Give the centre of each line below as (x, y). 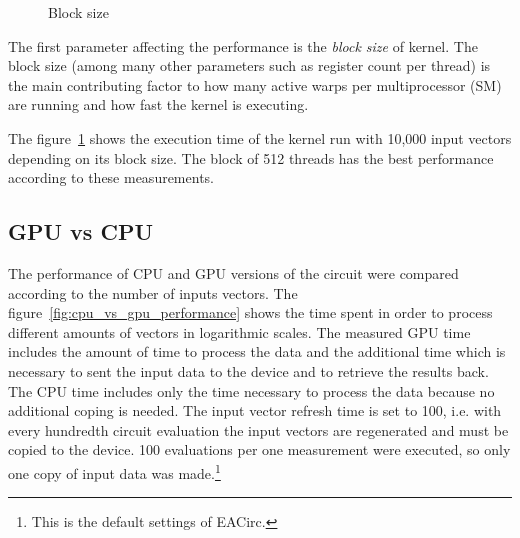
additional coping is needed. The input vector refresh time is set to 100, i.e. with (255, 410)
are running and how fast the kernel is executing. (158, 104)
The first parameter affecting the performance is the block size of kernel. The (243, 45)
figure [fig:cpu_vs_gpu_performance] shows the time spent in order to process (250, 312)
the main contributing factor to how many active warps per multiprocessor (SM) (255, 84)
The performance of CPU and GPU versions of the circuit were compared (233, 272)
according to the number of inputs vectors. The (153, 292)
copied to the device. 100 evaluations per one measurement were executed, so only (259, 449)
